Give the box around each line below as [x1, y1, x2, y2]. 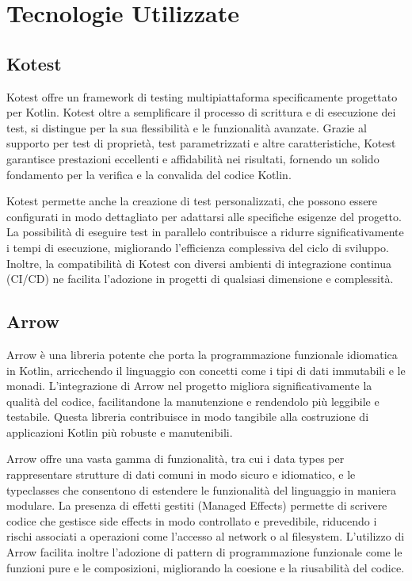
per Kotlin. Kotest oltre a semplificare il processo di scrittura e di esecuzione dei [6, 104, 396, 120]
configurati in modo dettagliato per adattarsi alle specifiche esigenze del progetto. [6, 208, 402, 224]
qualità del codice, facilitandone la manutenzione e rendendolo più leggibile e [6, 392, 380, 409]
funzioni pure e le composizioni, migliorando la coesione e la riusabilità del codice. [6, 559, 405, 575]
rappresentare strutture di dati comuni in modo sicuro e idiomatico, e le [6, 466, 356, 483]
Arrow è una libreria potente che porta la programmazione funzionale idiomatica [6, 346, 398, 362]
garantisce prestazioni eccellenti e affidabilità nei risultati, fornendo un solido [6, 150, 380, 166]
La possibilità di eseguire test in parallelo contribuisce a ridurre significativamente [6, 224, 404, 240]
